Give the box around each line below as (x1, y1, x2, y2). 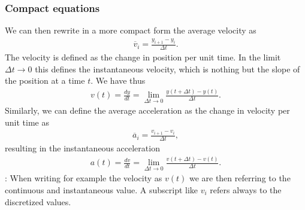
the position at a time (5, 74, 85, 87)
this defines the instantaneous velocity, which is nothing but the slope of (35, 62, 300, 75)
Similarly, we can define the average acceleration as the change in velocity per (5, 104, 290, 117)
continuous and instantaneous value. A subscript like (5, 184, 198, 196)
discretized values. (5, 195, 71, 208)
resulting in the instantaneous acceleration (5, 142, 160, 154)
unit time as (5, 115, 49, 128)
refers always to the (210, 184, 282, 196)
